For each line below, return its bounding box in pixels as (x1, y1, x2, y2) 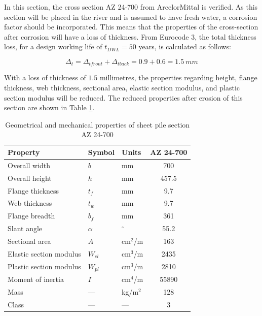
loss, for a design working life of (4, 41, 102, 52)
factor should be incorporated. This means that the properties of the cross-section (4, 21, 258, 32)
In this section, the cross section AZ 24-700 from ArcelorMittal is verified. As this (4, 2, 258, 12)
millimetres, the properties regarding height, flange (99, 72, 257, 83)
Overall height (8, 172, 52, 183)
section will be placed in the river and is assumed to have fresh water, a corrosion (4, 11, 257, 22)
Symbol (88, 146, 115, 157)
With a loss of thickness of (4, 72, 86, 83)
